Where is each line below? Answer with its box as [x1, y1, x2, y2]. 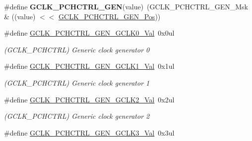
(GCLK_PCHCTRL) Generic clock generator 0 [4, 44, 150, 54]
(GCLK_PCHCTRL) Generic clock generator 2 [4, 111, 150, 121]
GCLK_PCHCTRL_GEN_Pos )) [59, 11, 161, 21]
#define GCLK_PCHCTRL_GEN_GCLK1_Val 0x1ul [4, 61, 175, 71]
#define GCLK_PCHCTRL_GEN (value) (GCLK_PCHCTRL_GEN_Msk [4, 1, 248, 11]
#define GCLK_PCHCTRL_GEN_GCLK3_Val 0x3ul [4, 127, 175, 138]
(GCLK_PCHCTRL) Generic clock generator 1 [4, 77, 150, 88]
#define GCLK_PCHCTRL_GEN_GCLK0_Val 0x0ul [4, 28, 175, 38]
